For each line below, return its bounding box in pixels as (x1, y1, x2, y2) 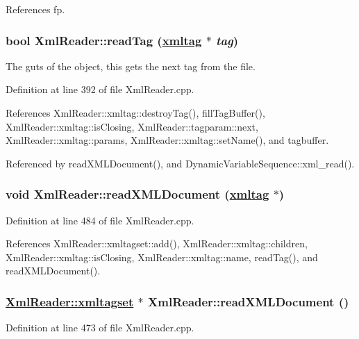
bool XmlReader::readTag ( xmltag (6, 31, 202, 49)
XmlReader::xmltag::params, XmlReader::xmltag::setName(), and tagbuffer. (6, 133, 329, 147)
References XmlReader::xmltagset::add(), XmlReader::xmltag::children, (6, 236, 308, 251)
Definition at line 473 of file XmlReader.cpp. (6, 320, 194, 335)
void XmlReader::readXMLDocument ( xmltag (6, 185, 269, 203)
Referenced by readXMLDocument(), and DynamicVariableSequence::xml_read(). (6, 156, 355, 170)
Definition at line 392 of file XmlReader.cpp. (6, 82, 194, 97)
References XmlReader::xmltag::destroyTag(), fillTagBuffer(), (6, 106, 265, 119)
